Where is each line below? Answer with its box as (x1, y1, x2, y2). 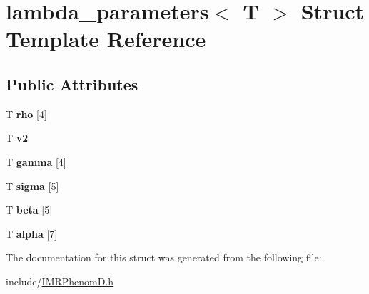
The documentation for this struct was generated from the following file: (6, 250, 322, 265)
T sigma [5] (6, 178, 59, 193)
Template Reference (6, 24, 206, 53)
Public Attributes (6, 73, 138, 95)
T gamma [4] (6, 154, 66, 169)
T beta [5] (6, 202, 53, 217)
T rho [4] (6, 106, 47, 121)
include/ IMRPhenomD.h (6, 273, 114, 288)
